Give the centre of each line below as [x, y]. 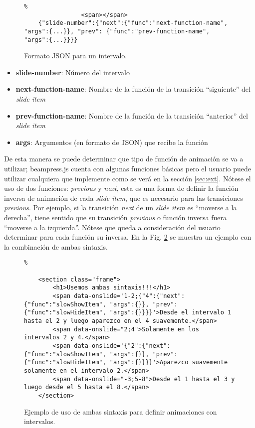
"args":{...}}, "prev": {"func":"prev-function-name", [117, 31]
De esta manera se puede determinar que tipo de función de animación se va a [124, 159]
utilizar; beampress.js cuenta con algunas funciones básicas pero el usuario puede [128, 169]
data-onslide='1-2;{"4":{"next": [129, 296]
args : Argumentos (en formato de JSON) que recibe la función [112, 142]
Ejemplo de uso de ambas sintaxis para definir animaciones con [121, 411]
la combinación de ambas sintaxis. [56, 246]
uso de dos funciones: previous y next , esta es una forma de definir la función [121, 188]
